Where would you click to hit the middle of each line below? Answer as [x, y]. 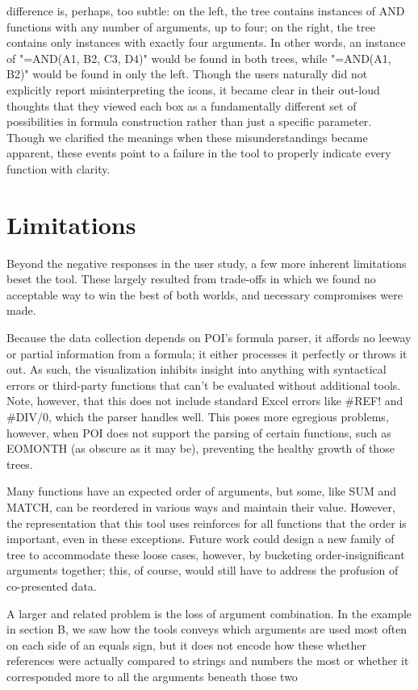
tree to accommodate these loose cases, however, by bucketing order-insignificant [206, 554]
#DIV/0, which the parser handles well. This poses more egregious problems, [198, 416]
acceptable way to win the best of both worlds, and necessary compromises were [205, 294]
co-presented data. [52, 585]
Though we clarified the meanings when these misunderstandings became [187, 137]
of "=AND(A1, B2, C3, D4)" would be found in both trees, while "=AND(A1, [199, 58]
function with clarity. [59, 168]
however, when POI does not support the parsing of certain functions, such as [199, 432]
